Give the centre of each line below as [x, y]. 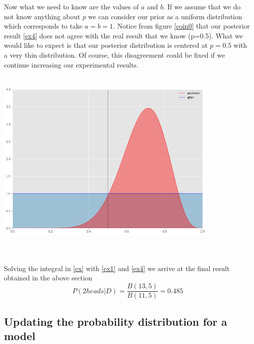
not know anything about [42, 16]
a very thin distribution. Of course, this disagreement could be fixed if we [114, 54]
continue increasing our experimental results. [71, 64]
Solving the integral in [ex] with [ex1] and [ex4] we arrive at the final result [117, 268]
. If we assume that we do [202, 6]
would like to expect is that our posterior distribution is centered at [106, 45]
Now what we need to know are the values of [71, 6]
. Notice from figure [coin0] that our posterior [182, 26]
